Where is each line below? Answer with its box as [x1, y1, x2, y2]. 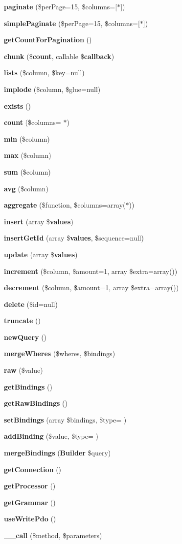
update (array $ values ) [4, 249, 78, 259]
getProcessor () [4, 481, 56, 491]
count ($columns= [4, 117, 61, 127]
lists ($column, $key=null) [4, 67, 85, 78]
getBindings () [4, 381, 52, 392]
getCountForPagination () [4, 34, 92, 45]
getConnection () [4, 464, 62, 474]
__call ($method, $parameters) [4, 530, 102, 540]
